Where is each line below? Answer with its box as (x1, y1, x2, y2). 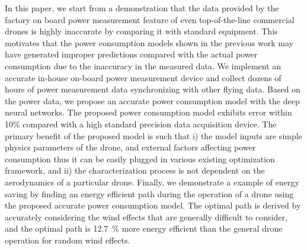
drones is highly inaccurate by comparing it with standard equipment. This (5, 25, 278, 37)
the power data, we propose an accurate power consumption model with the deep (5, 94, 300, 107)
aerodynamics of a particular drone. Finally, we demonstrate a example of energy (5, 175, 299, 188)
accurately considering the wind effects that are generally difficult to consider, (5, 210, 287, 223)
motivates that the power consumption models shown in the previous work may (5, 36, 293, 49)
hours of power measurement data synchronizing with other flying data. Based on (5, 83, 300, 95)
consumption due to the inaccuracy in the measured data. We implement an (5, 59, 282, 72)
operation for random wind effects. (5, 233, 130, 246)
